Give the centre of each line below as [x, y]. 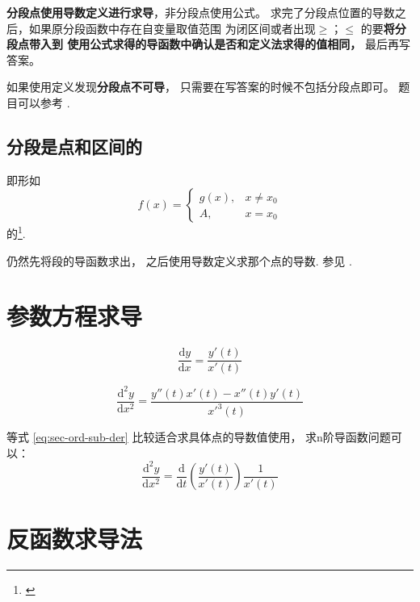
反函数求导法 [75, 538]
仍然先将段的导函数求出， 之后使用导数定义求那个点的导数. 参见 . [179, 260]
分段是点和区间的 [74, 146]
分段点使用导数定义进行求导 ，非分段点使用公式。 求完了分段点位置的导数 [201, 12]
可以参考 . [44, 102]
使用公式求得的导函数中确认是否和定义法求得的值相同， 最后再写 [239, 44]
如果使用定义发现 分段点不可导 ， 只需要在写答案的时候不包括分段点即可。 [201, 87]
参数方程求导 [75, 316]
